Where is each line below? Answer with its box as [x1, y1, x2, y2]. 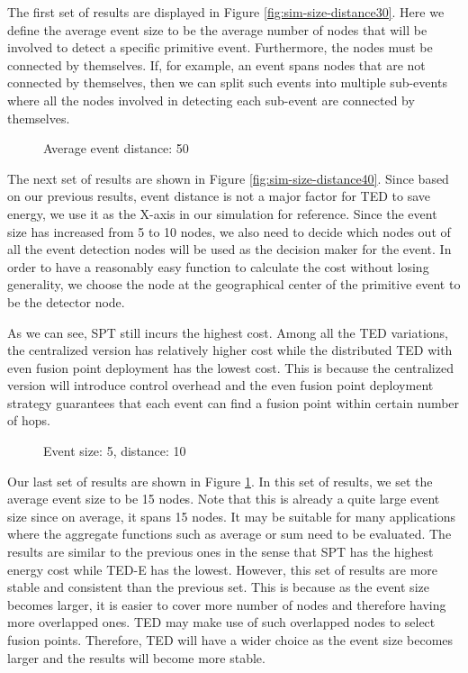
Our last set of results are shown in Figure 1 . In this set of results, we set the [7, 471, 433, 490]
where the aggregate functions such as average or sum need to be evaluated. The [7, 524, 452, 543]
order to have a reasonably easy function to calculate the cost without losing [7, 257, 429, 276]
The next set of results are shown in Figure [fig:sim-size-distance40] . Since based [7, 168, 449, 187]
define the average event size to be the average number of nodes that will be [7, 20, 427, 39]
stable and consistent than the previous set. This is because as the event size [7, 578, 429, 596]
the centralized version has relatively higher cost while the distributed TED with [7, 341, 453, 359]
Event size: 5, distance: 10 [43, 441, 186, 460]
